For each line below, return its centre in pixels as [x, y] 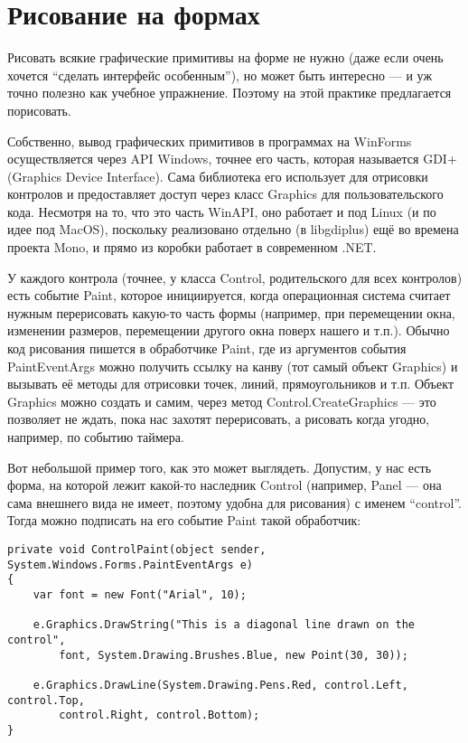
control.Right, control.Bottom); [159, 715]
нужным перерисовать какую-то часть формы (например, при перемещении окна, [231, 312]
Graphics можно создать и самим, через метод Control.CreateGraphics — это [222, 401]
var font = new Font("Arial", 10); [140, 594]
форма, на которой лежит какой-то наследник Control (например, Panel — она [225, 485]
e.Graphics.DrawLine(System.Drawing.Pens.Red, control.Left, [220, 685]
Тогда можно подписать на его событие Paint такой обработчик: [184, 520]
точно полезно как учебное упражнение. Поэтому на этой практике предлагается [229, 93]
